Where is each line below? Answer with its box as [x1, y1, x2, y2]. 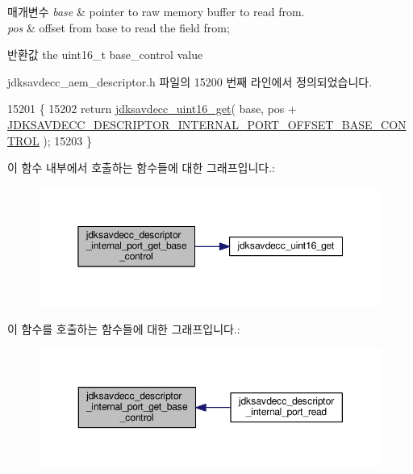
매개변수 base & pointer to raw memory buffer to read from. [7, 3, 305, 19]
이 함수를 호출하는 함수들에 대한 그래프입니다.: [7, 320, 240, 337]
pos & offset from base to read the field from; [7, 19, 230, 36]
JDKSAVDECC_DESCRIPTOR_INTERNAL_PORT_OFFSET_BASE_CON [7, 115, 407, 132]
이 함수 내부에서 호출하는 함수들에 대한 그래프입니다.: [7, 159, 275, 176]
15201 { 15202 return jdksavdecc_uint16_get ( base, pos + [7, 100, 297, 117]
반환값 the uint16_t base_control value [7, 46, 203, 63]
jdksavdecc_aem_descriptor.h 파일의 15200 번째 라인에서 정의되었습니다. [7, 73, 373, 90]
